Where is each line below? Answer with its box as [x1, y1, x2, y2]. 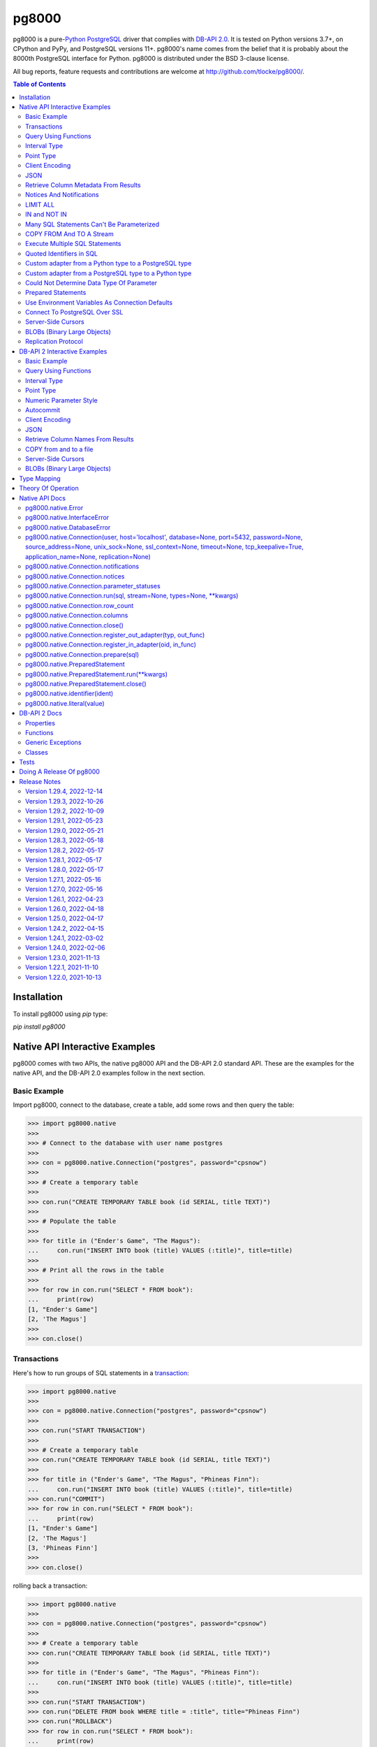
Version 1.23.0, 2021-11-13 [25, 953, 101, 962]
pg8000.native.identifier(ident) [25, 689, 114, 698]
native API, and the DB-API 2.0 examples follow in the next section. [13, 1069, 206, 1078]
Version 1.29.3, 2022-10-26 [25, 797, 104, 805]
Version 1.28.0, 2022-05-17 [25, 865, 104, 873]
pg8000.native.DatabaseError [25, 523, 111, 531]
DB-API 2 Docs [19, 709, 62, 718]
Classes [25, 748, 48, 756]
